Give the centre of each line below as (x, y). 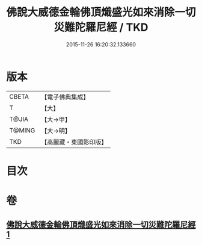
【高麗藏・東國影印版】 (74, 142)
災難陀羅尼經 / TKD (101, 27)
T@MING (22, 130)
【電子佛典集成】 (65, 97)
